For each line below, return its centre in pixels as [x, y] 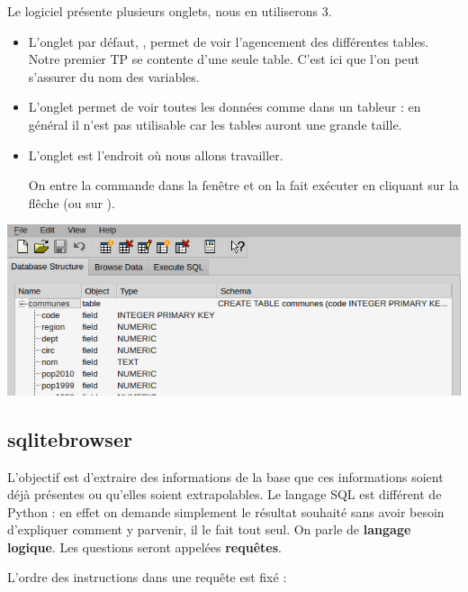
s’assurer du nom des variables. [114, 76]
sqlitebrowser [70, 438]
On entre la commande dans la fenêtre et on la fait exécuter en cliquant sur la [243, 185]
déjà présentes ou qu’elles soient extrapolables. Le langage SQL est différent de [225, 494]
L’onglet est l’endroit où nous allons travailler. [156, 155]
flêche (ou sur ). [72, 202]
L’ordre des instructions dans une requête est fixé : [147, 577]
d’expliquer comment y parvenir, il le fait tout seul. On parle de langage [209, 529]
